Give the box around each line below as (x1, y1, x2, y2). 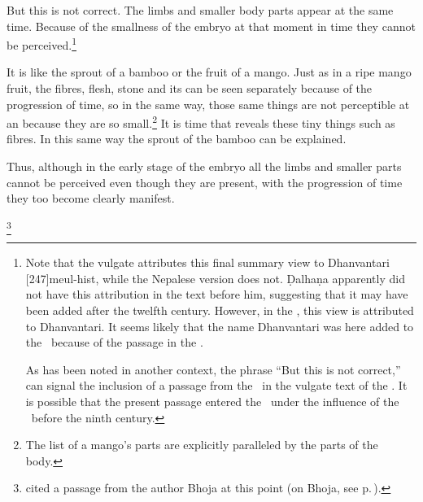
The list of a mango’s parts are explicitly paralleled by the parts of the (25, 436, 378, 453)
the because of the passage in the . (25, 334, 203, 351)
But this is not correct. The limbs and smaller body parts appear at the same (7, 2, 394, 18)
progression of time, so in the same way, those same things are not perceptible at (7, 95, 410, 112)
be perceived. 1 (7, 34, 76, 53)
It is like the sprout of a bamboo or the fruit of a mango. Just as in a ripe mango (7, 63, 412, 81)
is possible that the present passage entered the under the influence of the (25, 392, 399, 409)
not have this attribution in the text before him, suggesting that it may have (25, 286, 408, 303)
